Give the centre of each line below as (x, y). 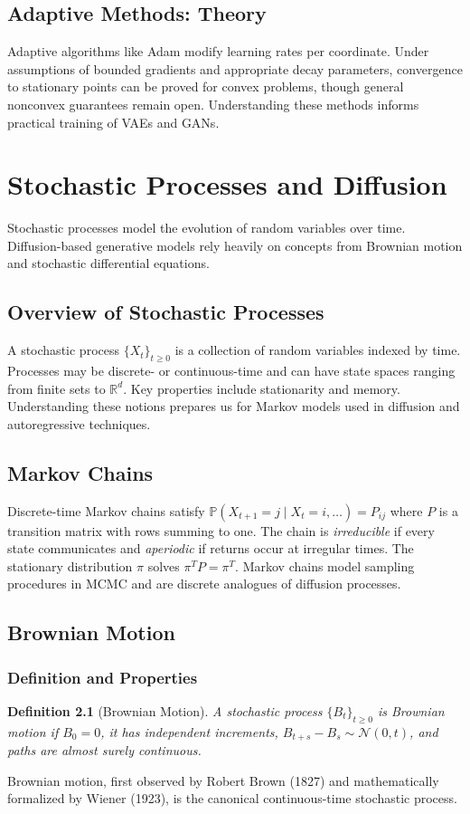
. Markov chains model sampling (325, 565)
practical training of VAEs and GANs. (113, 122)
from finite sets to (56, 388)
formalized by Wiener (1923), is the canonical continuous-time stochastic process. (232, 798)
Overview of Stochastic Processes (166, 312)
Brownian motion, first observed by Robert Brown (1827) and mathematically (223, 780)
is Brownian (411, 711)
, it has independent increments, (189, 731)
